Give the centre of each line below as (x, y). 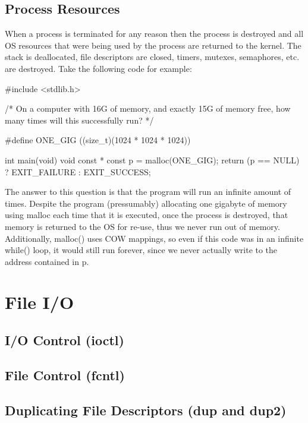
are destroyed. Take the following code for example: (98, 68)
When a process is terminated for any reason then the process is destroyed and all (154, 34)
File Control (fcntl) (65, 375)
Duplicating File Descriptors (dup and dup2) (146, 410)
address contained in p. (47, 261)
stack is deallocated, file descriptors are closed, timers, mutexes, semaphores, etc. (152, 57)
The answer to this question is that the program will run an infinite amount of (148, 192)
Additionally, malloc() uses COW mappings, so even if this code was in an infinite (154, 238)
